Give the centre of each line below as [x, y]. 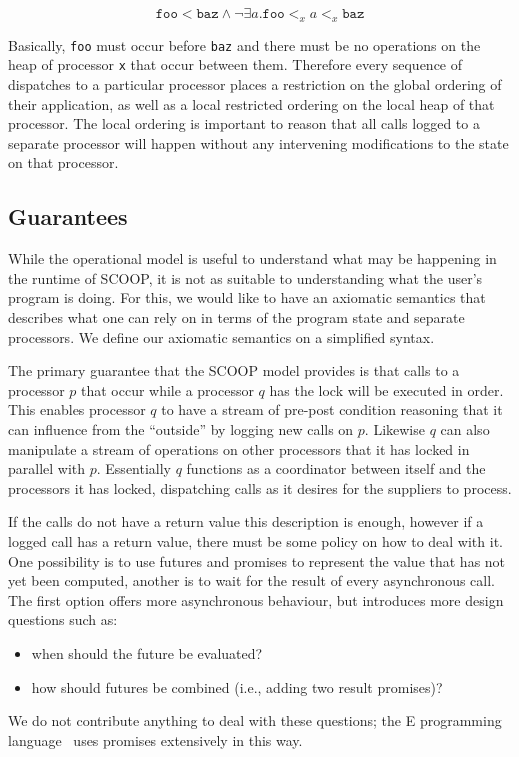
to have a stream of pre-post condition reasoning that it [332, 409]
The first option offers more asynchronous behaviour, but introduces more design [256, 599]
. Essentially [134, 468]
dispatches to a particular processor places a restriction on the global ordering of [255, 84]
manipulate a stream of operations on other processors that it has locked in [239, 448]
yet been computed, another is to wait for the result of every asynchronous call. [251, 580]
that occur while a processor [167, 389]
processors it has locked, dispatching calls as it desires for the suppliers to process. [260, 487]
